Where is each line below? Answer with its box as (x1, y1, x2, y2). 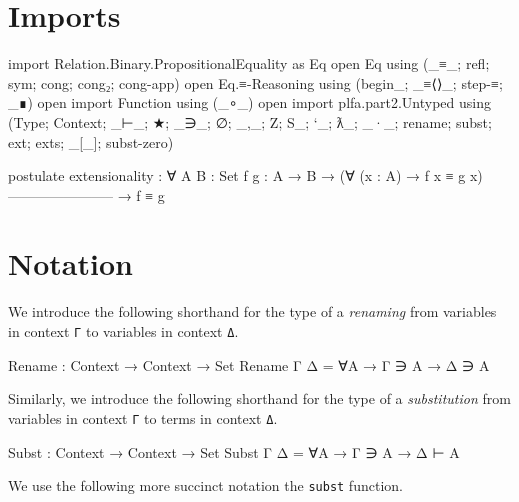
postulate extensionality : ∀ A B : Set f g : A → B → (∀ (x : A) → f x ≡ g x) (8, 165, 483, 186)
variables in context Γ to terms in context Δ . (8, 407, 278, 428)
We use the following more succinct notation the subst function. (8, 475, 403, 496)
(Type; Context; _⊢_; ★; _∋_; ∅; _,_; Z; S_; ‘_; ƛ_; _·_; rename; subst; (8, 111, 492, 132)
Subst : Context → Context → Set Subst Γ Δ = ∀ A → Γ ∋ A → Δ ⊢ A (8, 441, 460, 462)
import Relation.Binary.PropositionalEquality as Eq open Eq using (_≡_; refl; (8, 53, 490, 74)
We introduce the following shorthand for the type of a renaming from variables (8, 301, 497, 322)
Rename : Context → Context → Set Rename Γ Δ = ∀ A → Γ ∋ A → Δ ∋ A (8, 354, 490, 375)
